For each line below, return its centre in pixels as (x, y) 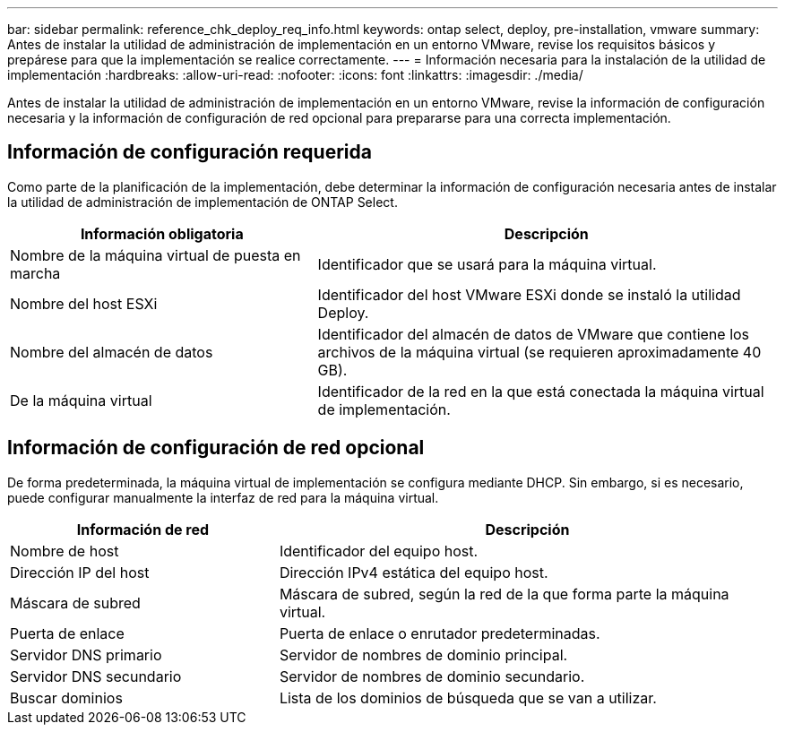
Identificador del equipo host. (379, 551)
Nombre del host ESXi (84, 303)
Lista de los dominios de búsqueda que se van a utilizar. (468, 698)
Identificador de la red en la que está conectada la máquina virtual (541, 391)
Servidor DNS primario (86, 654)
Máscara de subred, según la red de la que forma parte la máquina (504, 594)
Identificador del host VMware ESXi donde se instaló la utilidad (529, 294)
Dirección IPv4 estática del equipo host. (414, 572)
